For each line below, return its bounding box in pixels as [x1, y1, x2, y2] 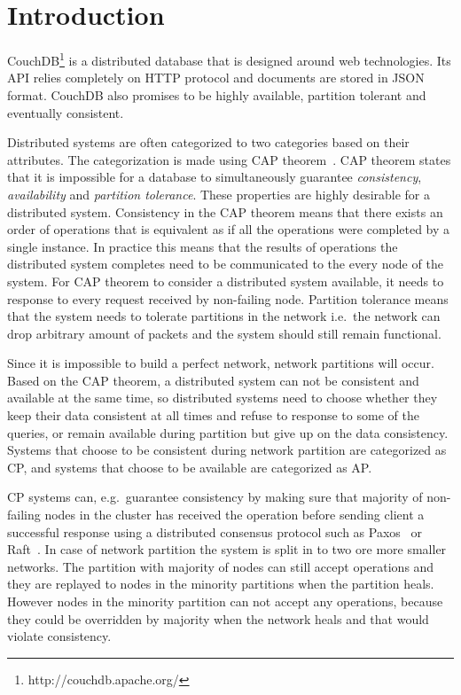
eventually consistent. [7, 103, 124, 121]
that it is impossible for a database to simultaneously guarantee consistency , [7, 168, 422, 186]
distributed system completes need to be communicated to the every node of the [7, 254, 443, 273]
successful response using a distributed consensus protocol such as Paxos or [7, 522, 422, 541]
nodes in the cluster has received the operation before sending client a [44, 505, 425, 524]
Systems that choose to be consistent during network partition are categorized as [7, 441, 447, 459]
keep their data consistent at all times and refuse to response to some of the [7, 406, 419, 425]
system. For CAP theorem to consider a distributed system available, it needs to [7, 271, 444, 290]
